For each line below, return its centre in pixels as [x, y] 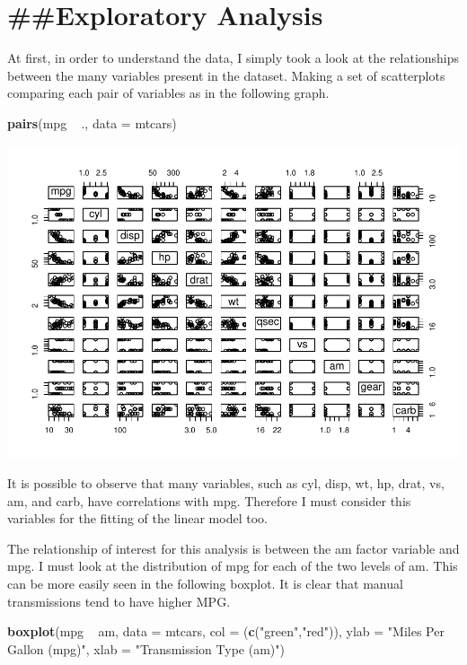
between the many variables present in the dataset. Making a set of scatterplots [226, 75]
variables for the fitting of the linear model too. [137, 518]
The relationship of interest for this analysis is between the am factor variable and [233, 548]
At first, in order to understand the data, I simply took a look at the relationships [233, 58]
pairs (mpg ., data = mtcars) [92, 122]
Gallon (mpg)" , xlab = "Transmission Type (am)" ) [146, 648]
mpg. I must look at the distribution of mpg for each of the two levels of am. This [233, 566]
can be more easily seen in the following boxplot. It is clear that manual [205, 583]
